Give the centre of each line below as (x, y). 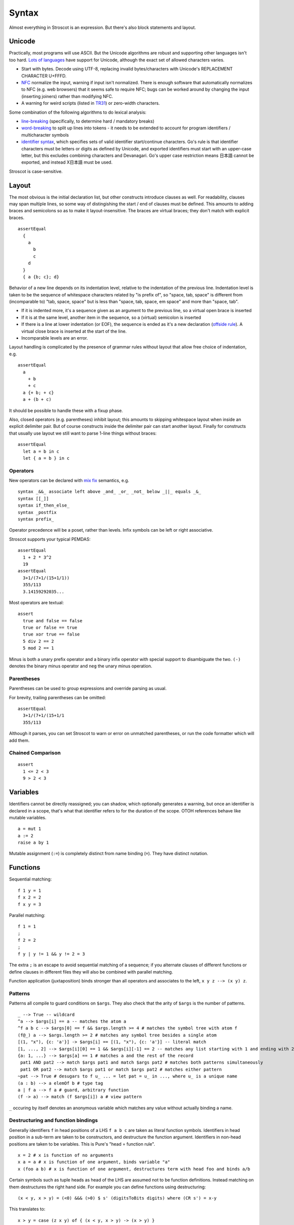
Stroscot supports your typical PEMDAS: (50, 539)
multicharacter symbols (45, 135)
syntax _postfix (37, 512)
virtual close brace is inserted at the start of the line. (74, 331)
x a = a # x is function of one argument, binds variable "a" (94, 1162)
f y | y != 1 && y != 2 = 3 (51, 954)
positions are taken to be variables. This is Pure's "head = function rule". (82, 1144)
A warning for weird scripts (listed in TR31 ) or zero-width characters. (91, 103)
